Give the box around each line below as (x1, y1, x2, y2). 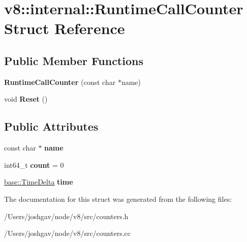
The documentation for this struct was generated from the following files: (4, 193, 232, 204)
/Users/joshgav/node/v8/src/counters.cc (4, 228, 131, 238)
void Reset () (4, 94, 48, 104)
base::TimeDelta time (4, 176, 73, 187)
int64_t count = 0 (4, 159, 64, 170)
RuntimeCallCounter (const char (4, 76, 116, 87)
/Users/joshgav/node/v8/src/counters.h (4, 210, 129, 221)
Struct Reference (4, 18, 125, 39)
